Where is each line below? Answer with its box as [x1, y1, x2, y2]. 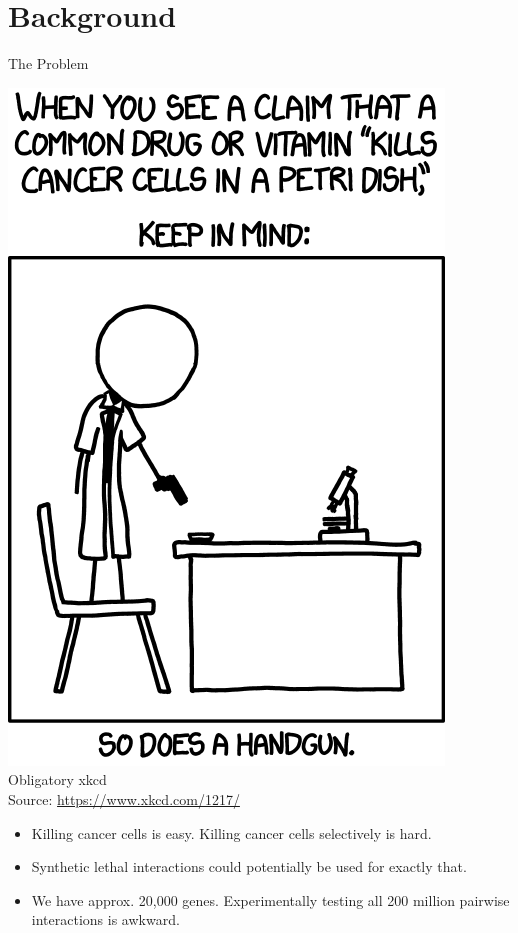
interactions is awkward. [31, 909, 180, 930]
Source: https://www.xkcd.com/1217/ [8, 788, 240, 809]
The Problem [8, 53, 89, 74]
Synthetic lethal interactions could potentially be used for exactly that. [31, 856, 467, 877]
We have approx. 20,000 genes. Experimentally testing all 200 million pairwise [31, 889, 510, 910]
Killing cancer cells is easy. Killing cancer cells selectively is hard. [31, 822, 432, 843]
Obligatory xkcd [8, 769, 107, 790]
